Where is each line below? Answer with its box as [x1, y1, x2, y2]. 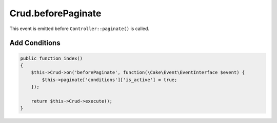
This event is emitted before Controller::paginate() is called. [9, 26, 150, 32]
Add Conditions [9, 39, 61, 47]
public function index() [20, 55, 83, 61]
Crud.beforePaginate [9, 8, 102, 19]
